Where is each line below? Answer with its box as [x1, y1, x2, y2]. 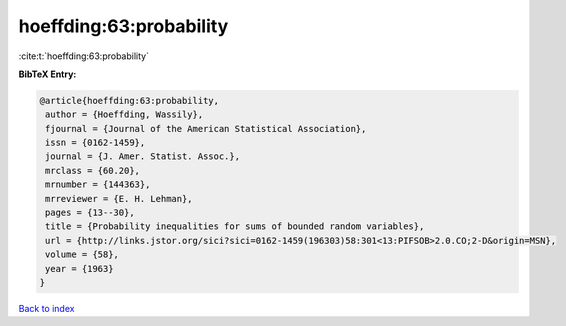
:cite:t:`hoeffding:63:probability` [18, 50, 150, 62]
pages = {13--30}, [45, 207, 135, 219]
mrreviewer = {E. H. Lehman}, [45, 193, 194, 204]
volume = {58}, [45, 249, 120, 260]
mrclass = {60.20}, [45, 165, 140, 176]
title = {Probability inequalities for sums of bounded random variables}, [45, 221, 425, 232]
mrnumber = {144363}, [45, 179, 151, 190]
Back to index [18, 302, 75, 314]
